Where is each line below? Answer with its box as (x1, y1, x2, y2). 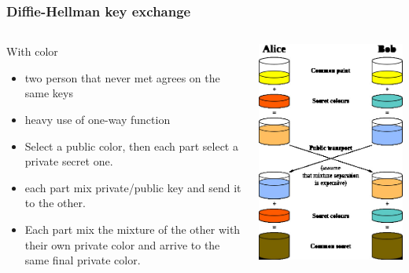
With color (6, 43, 58, 60)
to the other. (24, 195, 86, 211)
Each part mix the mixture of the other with (24, 220, 241, 237)
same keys (24, 85, 73, 101)
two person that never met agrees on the (24, 69, 220, 86)
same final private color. (24, 252, 141, 268)
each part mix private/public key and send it (24, 179, 241, 195)
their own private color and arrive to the (24, 236, 220, 253)
